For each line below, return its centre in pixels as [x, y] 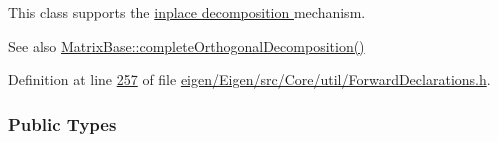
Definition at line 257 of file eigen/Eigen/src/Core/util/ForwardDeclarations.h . [249, 79]
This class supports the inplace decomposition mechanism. [187, 12]
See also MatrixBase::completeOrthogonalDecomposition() [186, 45]
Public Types [62, 123]
